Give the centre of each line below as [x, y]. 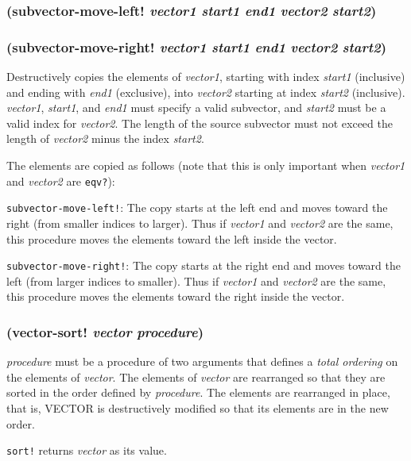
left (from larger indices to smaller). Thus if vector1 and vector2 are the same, [196, 280]
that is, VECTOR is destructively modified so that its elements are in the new [198, 407]
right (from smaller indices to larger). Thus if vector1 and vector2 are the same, [200, 223]
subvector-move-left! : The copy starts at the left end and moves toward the [197, 207]
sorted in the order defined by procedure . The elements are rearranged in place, [198, 392]
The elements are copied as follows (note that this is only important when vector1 [206, 165]
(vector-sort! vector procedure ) [105, 331]
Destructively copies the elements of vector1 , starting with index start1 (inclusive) [206, 77]
